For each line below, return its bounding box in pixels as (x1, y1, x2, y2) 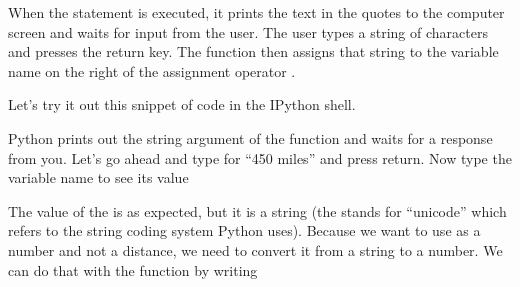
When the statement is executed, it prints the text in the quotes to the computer (8, 2, 505, 22)
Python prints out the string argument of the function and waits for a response (8, 127, 493, 148)
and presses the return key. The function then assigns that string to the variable (8, 41, 499, 62)
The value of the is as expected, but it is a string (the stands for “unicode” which (8, 200, 507, 221)
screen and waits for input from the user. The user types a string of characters (8, 21, 488, 42)
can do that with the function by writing (8, 259, 258, 280)
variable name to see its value (8, 167, 189, 188)
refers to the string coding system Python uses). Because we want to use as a (8, 220, 481, 241)
